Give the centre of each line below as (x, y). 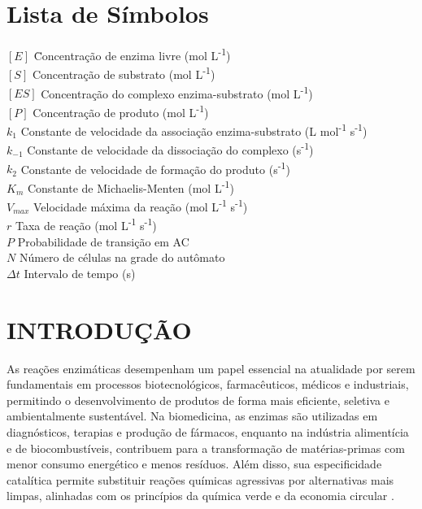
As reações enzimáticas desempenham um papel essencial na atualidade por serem (211, 368)
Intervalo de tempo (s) (80, 273)
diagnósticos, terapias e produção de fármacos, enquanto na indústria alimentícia (208, 431)
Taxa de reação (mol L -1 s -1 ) (86, 224)
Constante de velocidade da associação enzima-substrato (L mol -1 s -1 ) (194, 130)
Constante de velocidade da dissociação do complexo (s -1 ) (170, 149)
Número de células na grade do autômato (122, 257)
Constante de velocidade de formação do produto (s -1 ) (155, 167)
